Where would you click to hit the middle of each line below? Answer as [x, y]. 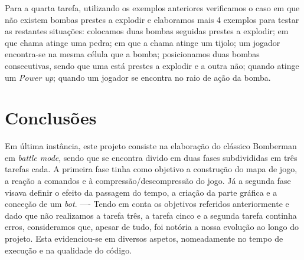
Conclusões [51, 118]
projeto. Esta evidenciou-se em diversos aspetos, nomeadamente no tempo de [144, 238]
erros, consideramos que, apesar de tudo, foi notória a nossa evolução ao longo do [152, 227]
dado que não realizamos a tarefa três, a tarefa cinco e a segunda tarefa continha [151, 215]
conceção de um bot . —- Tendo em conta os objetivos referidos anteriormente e [147, 204]
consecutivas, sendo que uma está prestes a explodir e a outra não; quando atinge [152, 65]
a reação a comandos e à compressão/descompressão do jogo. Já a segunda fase [148, 181]
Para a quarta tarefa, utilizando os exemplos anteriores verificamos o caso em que [152, 8]
